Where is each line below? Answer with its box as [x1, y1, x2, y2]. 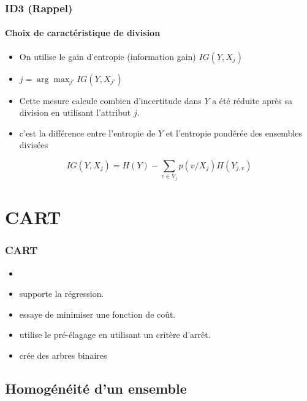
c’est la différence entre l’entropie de [19, 126, 156, 139]
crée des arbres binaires [19, 348, 107, 361]
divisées [19, 138, 48, 151]
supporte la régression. [19, 287, 104, 300]
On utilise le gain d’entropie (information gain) [19, 50, 196, 62]
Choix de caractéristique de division [5, 26, 161, 39]
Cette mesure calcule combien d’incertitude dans [19, 94, 202, 107]
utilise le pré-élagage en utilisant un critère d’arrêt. [19, 328, 211, 341]
